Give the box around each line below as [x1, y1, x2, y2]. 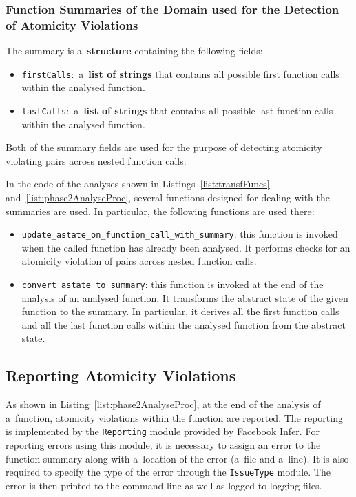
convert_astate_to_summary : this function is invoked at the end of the [21, 277, 324, 292]
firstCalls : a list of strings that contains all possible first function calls [21, 66, 339, 81]
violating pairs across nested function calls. [6, 153, 187, 168]
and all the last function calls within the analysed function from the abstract [21, 317, 346, 332]
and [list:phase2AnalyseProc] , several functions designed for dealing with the [6, 190, 331, 205]
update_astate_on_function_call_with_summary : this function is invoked [21, 227, 338, 241]
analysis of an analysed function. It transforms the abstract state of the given [21, 290, 348, 305]
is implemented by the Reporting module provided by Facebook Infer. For [6, 424, 320, 438]
